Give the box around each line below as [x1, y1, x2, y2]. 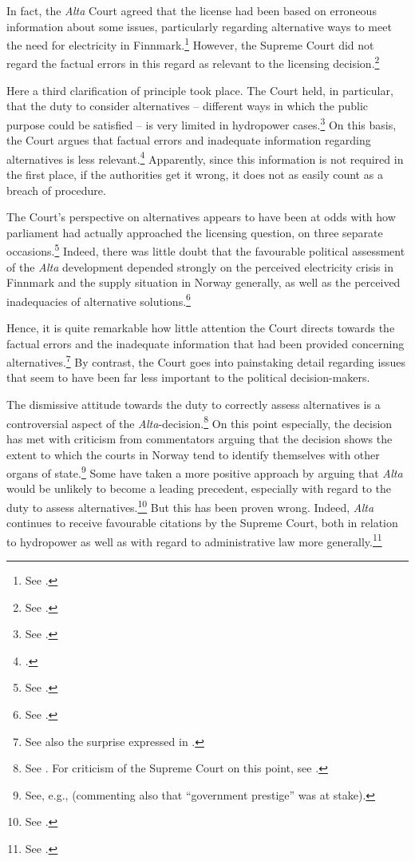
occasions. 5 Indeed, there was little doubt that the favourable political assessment [6, 240, 405, 259]
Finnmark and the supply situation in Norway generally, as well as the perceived [6, 274, 401, 291]
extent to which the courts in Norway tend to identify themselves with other [6, 446, 380, 462]
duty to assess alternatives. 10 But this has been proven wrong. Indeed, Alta [6, 496, 374, 515]
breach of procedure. [6, 181, 106, 198]
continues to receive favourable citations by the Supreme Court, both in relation [6, 514, 398, 531]
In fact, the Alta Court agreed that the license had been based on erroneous [6, 2, 377, 18]
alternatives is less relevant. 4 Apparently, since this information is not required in [6, 148, 404, 167]
